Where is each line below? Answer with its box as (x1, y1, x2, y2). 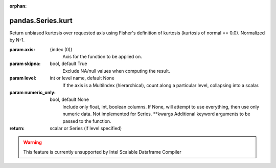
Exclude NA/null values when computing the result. (62, 68, 171, 74)
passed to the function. (62, 118, 112, 124)
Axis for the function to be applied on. (62, 54, 143, 60)
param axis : (9, 46, 35, 52)
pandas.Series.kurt (9, 16, 73, 25)
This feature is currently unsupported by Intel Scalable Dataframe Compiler (23, 149, 181, 155)
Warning (23, 139, 42, 145)
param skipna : (9, 60, 41, 67)
